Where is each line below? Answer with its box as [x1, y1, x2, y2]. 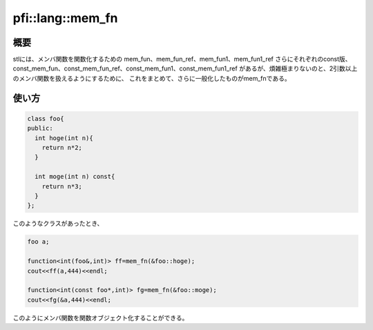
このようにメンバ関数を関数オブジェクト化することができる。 [12, 313, 189, 322]
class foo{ [27, 115, 64, 122]
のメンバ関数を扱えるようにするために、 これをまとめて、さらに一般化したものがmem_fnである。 [12, 74, 291, 82]
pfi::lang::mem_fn [12, 10, 118, 26]
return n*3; [41, 182, 83, 190]
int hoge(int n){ [35, 134, 93, 142]
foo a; [27, 238, 50, 246]
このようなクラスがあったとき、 [12, 220, 104, 228]
